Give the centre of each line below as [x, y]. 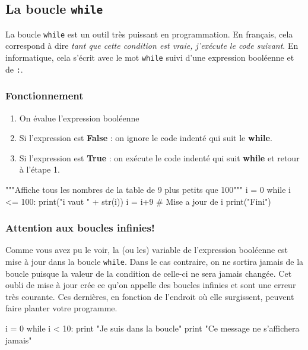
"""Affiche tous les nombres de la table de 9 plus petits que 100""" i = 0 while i [148, 189]
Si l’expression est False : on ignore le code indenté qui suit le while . [146, 138]
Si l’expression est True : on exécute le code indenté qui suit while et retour [159, 157]
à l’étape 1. [39, 169]
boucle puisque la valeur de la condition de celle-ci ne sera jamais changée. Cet [149, 273]
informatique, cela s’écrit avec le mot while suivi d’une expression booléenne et [150, 57]
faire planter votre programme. [61, 308]
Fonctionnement [45, 96]
